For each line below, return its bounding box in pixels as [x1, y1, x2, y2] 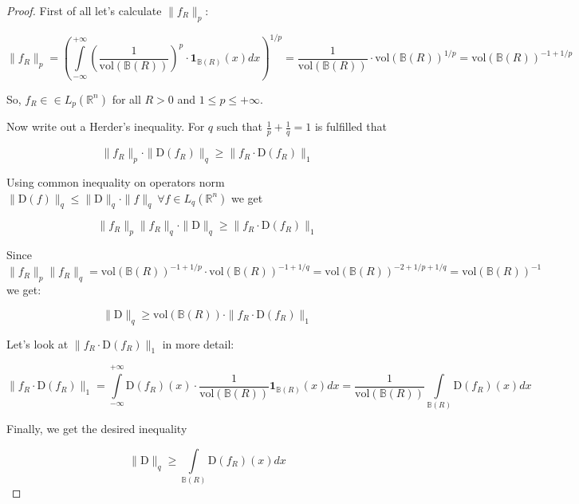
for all [112, 90, 141, 107]
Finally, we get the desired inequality [6, 420, 187, 437]
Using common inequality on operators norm [6, 174, 225, 191]
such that [216, 118, 262, 135]
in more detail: [162, 335, 234, 352]
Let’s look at [6, 335, 69, 352]
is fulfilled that [314, 118, 387, 135]
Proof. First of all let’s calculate [6, 2, 162, 18]
